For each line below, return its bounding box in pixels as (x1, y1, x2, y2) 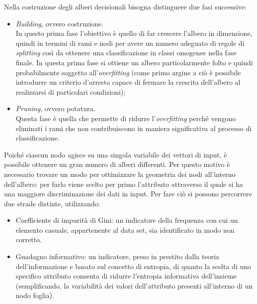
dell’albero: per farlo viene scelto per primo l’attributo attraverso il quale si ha (4, 178, 243, 189)
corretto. (15, 234, 42, 245)
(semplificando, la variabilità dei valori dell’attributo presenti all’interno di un (15, 280, 253, 291)
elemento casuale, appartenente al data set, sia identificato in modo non (15, 224, 235, 235)
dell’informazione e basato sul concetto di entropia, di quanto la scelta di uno (15, 261, 252, 271)
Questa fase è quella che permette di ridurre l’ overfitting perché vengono (15, 113, 236, 123)
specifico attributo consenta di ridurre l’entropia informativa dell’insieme (15, 271, 237, 281)
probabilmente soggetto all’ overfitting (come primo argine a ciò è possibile (15, 67, 241, 77)
